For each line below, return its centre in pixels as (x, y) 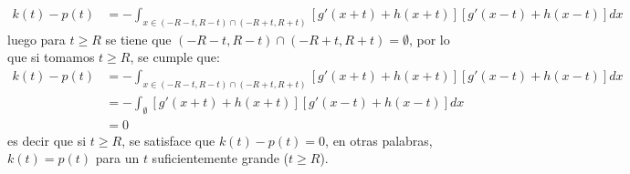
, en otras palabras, (379, 140)
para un (117, 158)
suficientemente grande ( (220, 158)
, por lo (429, 39)
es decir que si (47, 140)
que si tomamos (51, 57)
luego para (37, 39)
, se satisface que (168, 140)
